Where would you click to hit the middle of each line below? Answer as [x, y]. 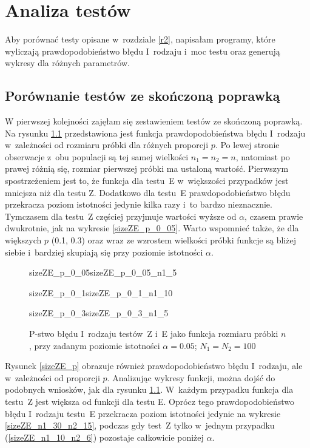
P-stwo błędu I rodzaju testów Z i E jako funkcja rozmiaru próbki [154, 334]
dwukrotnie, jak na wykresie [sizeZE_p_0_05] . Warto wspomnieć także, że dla [152, 228]
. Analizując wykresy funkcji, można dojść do [191, 377]
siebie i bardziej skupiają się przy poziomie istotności [104, 252]
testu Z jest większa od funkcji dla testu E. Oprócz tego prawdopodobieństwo [150, 401]
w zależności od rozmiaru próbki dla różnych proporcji [107, 145]
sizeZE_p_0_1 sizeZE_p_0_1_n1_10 [101, 292]
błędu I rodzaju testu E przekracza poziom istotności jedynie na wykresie [143, 413]
